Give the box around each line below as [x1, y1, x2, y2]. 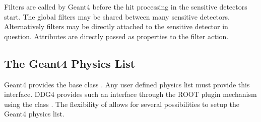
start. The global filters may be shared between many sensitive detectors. [4, 11, 230, 22]
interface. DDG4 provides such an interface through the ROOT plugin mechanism [4, 89, 257, 99]
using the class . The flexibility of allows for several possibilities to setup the [4, 98, 240, 109]
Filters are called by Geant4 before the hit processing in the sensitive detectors [4, 2, 247, 12]
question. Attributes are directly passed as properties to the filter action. [4, 31, 229, 41]
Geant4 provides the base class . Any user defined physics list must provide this [4, 79, 250, 89]
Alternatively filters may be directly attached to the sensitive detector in [4, 21, 228, 32]
